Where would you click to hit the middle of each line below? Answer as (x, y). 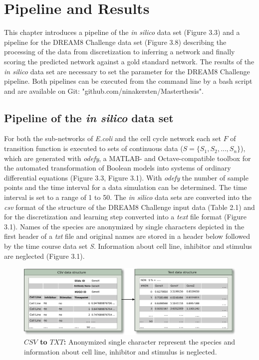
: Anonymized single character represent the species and (149, 342)
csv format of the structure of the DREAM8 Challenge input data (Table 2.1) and (129, 207)
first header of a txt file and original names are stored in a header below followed (127, 236)
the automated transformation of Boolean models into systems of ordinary (118, 168)
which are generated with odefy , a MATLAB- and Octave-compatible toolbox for (128, 158)
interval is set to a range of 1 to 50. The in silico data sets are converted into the (128, 197)
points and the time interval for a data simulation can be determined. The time (126, 187)
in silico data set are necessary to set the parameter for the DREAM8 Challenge (127, 71)
